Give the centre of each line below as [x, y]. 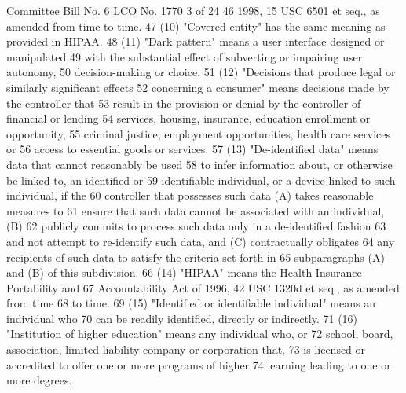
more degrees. [39, 380]
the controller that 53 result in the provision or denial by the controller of [184, 103]
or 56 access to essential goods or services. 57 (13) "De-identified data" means [192, 149]
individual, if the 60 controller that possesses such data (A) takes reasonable [190, 195]
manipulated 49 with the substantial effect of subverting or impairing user [185, 56]
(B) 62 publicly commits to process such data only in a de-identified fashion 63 [196, 226]
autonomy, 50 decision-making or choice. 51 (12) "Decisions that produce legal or [201, 72]
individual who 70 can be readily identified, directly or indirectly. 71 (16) [182, 318]
